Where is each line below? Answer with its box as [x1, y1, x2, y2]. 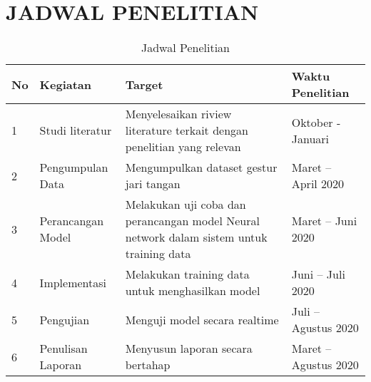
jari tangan [125, 175, 181, 192]
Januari [291, 130, 330, 147]
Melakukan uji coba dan [125, 196, 246, 213]
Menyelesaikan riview [125, 105, 232, 123]
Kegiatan [39, 76, 92, 93]
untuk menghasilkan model [125, 282, 260, 299]
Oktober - [291, 113, 341, 130]
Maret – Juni [291, 212, 357, 229]
